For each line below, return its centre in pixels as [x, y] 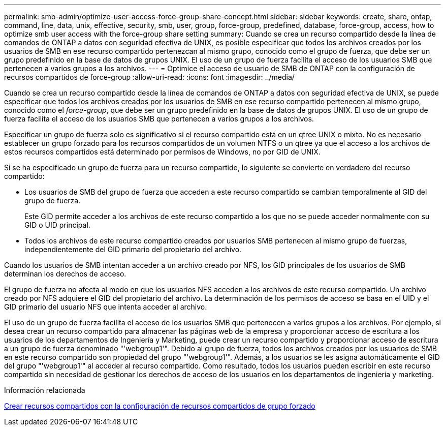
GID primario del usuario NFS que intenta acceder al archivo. [106, 307]
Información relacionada [45, 390]
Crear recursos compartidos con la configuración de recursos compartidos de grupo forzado [160, 406]
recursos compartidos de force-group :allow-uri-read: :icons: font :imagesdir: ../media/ [149, 77]
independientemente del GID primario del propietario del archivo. [133, 249]
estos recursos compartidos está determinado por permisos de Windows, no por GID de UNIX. [162, 152]
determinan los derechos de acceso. [65, 274]
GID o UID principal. [57, 225]
